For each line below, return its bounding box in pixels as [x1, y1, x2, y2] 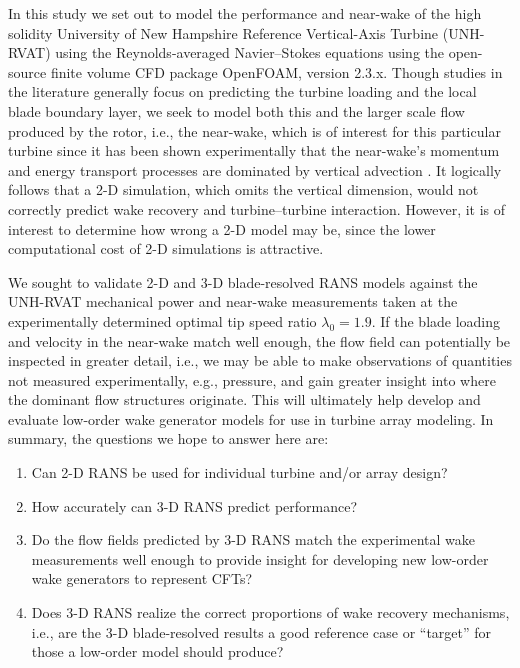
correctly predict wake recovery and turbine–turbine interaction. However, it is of [8, 198, 506, 219]
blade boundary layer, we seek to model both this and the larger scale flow [8, 100, 465, 121]
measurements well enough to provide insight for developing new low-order [31, 548, 489, 569]
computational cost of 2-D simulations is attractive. [8, 238, 324, 259]
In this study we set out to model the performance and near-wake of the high [8, 3, 482, 23]
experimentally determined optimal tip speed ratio [8, 310, 317, 331]
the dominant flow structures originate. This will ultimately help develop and [8, 389, 481, 410]
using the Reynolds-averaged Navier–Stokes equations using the [55, 42, 445, 63]
